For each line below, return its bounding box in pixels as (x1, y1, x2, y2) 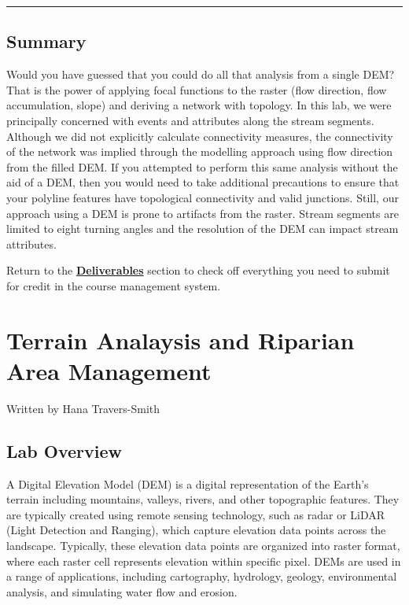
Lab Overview (6, 438, 122, 463)
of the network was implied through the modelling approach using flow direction (6, 143, 393, 160)
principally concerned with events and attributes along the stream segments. (6, 112, 374, 128)
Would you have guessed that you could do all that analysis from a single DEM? (6, 66, 395, 83)
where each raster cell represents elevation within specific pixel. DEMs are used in (6, 552, 401, 569)
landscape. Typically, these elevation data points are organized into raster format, (6, 537, 400, 553)
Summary (6, 29, 87, 53)
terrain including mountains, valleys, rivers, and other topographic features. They (6, 491, 400, 507)
